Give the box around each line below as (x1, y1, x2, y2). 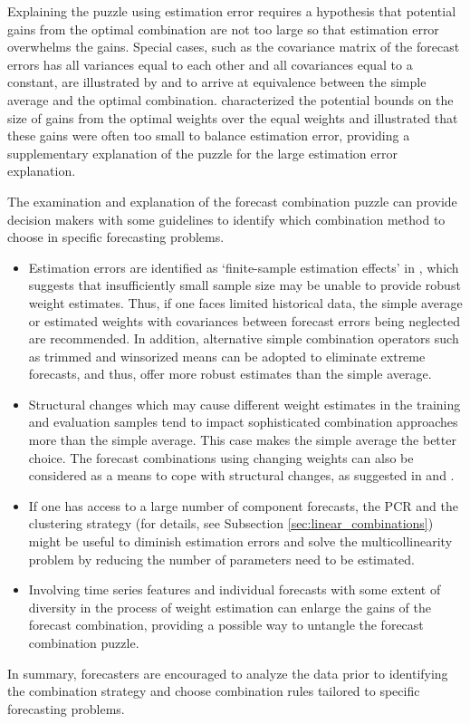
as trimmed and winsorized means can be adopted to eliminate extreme (28, 346, 426, 365)
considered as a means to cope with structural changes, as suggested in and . (28, 466, 455, 485)
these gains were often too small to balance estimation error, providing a (7, 126, 410, 145)
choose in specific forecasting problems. (7, 227, 225, 246)
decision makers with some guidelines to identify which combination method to (7, 209, 446, 228)
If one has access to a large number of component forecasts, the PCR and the (28, 496, 458, 515)
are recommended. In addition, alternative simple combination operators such (28, 329, 459, 348)
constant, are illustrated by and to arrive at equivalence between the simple (7, 72, 427, 92)
